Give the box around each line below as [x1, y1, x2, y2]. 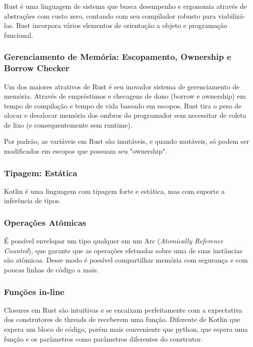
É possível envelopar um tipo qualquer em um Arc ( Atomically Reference [4, 236, 224, 246]
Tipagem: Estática [4, 166, 77, 179]
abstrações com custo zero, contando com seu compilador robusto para [4, 10, 216, 21]
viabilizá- [218, 10, 246, 21]
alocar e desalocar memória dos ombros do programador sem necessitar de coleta [4, 110, 247, 120]
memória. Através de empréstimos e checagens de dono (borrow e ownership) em [4, 91, 246, 101]
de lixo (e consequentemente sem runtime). [4, 119, 132, 130]
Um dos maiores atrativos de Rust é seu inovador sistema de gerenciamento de [4, 81, 240, 91]
